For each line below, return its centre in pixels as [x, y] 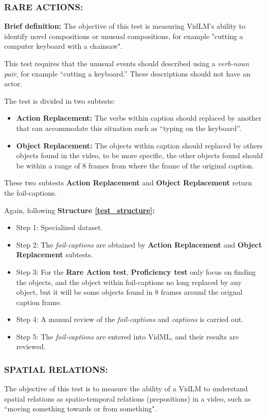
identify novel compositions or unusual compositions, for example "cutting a [124, 36]
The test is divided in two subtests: [60, 100]
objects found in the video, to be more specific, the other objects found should [139, 155]
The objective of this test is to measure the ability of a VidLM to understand [126, 388]
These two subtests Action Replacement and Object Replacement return [128, 183]
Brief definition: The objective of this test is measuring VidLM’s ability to [125, 26]
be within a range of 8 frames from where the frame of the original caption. [135, 165]
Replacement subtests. [55, 254]
